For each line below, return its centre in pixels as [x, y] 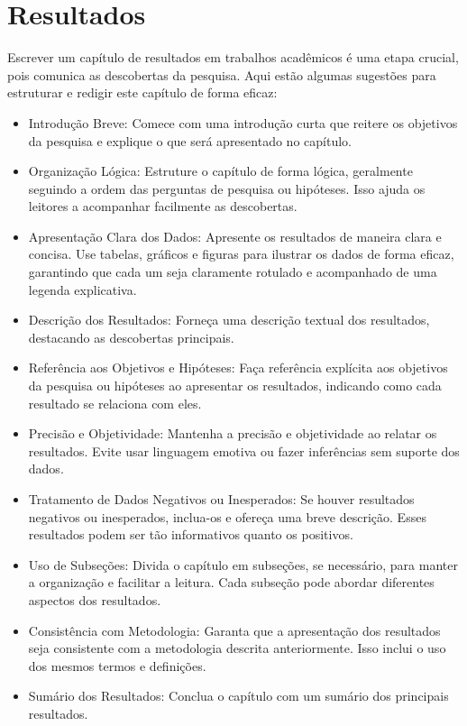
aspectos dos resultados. [95, 599]
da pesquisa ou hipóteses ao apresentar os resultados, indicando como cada [235, 386]
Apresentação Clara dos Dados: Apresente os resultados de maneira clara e [235, 236]
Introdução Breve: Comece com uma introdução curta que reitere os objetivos [243, 122]
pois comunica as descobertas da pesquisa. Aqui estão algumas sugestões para [222, 74]
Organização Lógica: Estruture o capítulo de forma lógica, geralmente [220, 171]
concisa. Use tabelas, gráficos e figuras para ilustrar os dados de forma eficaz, [241, 254]
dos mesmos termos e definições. [117, 665]
